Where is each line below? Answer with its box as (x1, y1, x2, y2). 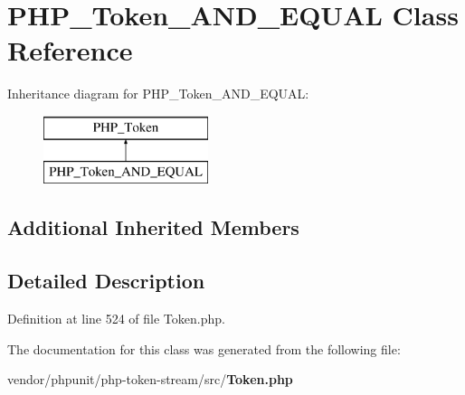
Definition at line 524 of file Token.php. (7, 309, 225, 328)
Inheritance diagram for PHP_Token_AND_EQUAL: (7, 84, 309, 103)
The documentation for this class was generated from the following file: (7, 339, 401, 358)
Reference (7, 32, 133, 69)
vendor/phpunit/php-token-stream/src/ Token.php (7, 370, 293, 389)
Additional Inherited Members (7, 213, 299, 241)
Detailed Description (7, 267, 205, 295)
